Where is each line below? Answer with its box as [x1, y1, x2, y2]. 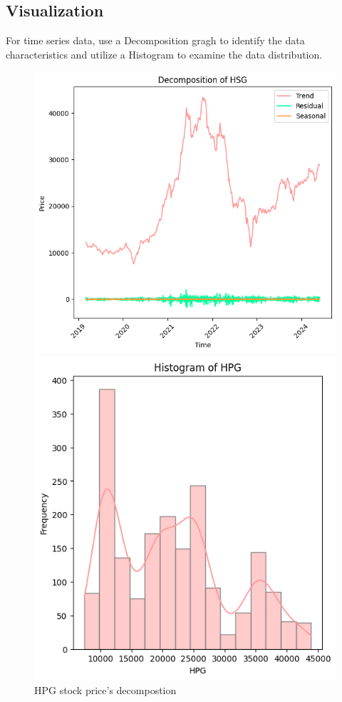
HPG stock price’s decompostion [34, 683, 177, 698]
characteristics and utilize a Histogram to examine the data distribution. [6, 46, 323, 61]
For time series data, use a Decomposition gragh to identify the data [6, 33, 305, 48]
